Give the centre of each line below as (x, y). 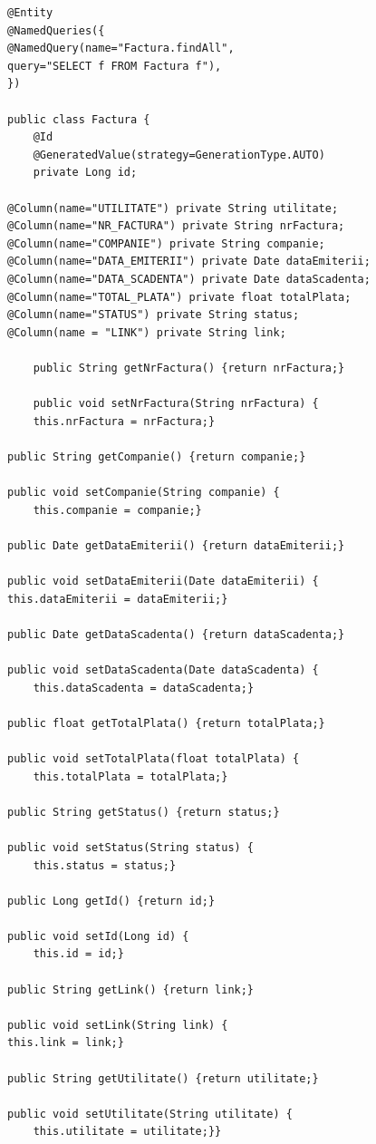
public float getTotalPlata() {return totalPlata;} (166, 723)
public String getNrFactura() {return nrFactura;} (189, 368)
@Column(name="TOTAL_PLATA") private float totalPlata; (179, 297)
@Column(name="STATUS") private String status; (154, 315)
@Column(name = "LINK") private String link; (147, 332)
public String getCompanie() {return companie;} (157, 456)
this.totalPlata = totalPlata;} (130, 776)
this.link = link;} (66, 1043)
